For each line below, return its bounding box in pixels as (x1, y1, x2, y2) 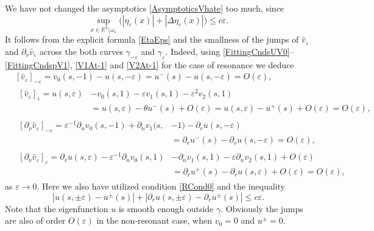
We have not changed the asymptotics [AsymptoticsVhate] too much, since (5, 2, 284, 14)
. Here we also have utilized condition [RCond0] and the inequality (37, 180, 285, 193)
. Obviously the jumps (221, 202, 303, 215)
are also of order (5, 214, 66, 227)
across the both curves (40, 44, 123, 57)
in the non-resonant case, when (96, 214, 212, 227)
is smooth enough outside (118, 202, 214, 215)
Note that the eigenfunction (5, 202, 108, 215)
